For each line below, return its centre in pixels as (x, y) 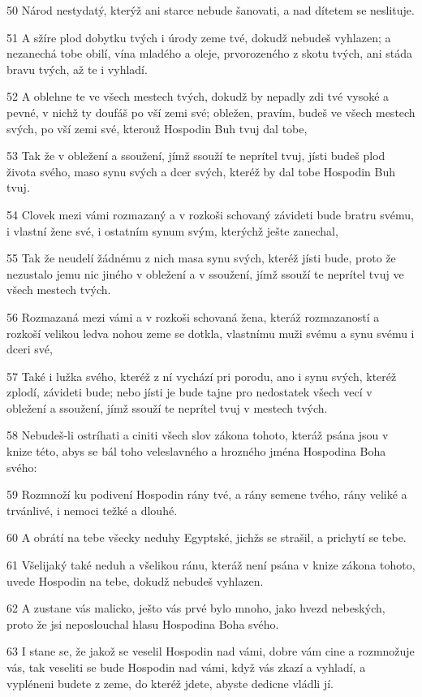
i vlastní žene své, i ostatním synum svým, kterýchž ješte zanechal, (172, 230)
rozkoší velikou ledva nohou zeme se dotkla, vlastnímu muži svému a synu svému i (211, 333)
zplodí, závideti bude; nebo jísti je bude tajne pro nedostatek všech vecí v (189, 392)
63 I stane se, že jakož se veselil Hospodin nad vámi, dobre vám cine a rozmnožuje (211, 651)
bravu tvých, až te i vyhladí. (77, 69)
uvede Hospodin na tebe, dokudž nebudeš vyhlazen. (135, 580)
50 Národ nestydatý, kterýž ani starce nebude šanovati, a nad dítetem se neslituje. (211, 10)
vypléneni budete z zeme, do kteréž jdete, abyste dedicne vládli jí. (170, 683)
